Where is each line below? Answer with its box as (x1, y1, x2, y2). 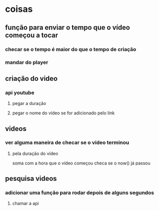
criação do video (5, 74, 58, 83)
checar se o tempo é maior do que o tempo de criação (5, 46, 137, 53)
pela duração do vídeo (12, 150, 58, 157)
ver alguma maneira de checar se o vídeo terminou (5, 139, 129, 146)
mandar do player (5, 59, 48, 66)
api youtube (5, 89, 35, 96)
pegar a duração (12, 101, 46, 106)
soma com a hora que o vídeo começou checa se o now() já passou (12, 160, 151, 166)
